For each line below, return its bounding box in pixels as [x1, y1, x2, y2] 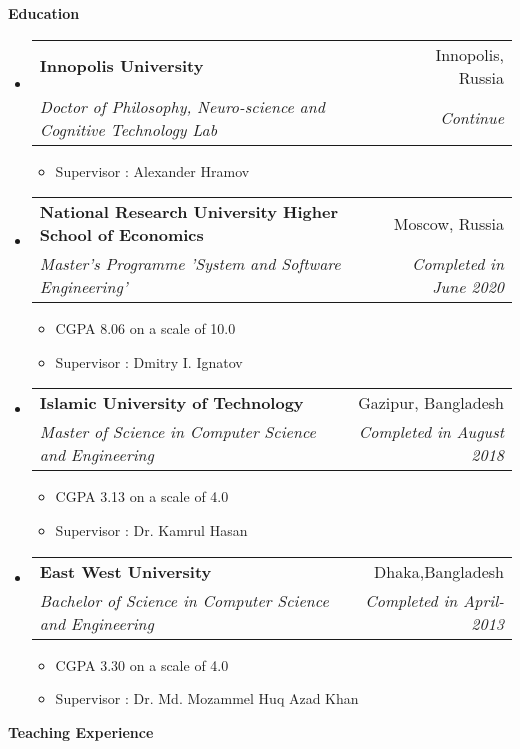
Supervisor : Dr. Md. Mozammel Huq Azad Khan [55, 688, 359, 709]
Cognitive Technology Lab [39, 117, 218, 141]
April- [463, 588, 504, 612]
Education [8, 3, 80, 23]
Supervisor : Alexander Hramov [55, 160, 250, 181]
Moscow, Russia [393, 211, 504, 235]
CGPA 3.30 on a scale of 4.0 [55, 654, 229, 675]
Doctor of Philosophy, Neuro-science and [39, 94, 325, 118]
